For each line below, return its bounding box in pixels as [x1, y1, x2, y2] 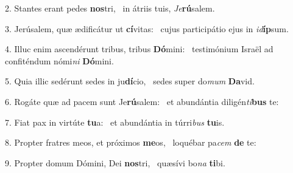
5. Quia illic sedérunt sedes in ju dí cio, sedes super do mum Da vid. [5, 75, 255, 87]
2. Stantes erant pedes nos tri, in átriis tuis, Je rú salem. [5, 2, 215, 14]
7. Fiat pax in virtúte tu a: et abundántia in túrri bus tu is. [5, 115, 225, 128]
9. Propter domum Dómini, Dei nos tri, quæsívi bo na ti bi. [5, 156, 225, 169]
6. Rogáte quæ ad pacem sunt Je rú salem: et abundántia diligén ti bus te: [5, 95, 279, 107]
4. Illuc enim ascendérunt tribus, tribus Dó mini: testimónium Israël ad [5, 42, 274, 55]
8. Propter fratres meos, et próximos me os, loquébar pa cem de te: [5, 136, 256, 149]
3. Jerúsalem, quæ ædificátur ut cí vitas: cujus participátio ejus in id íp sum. [5, 22, 289, 35]
